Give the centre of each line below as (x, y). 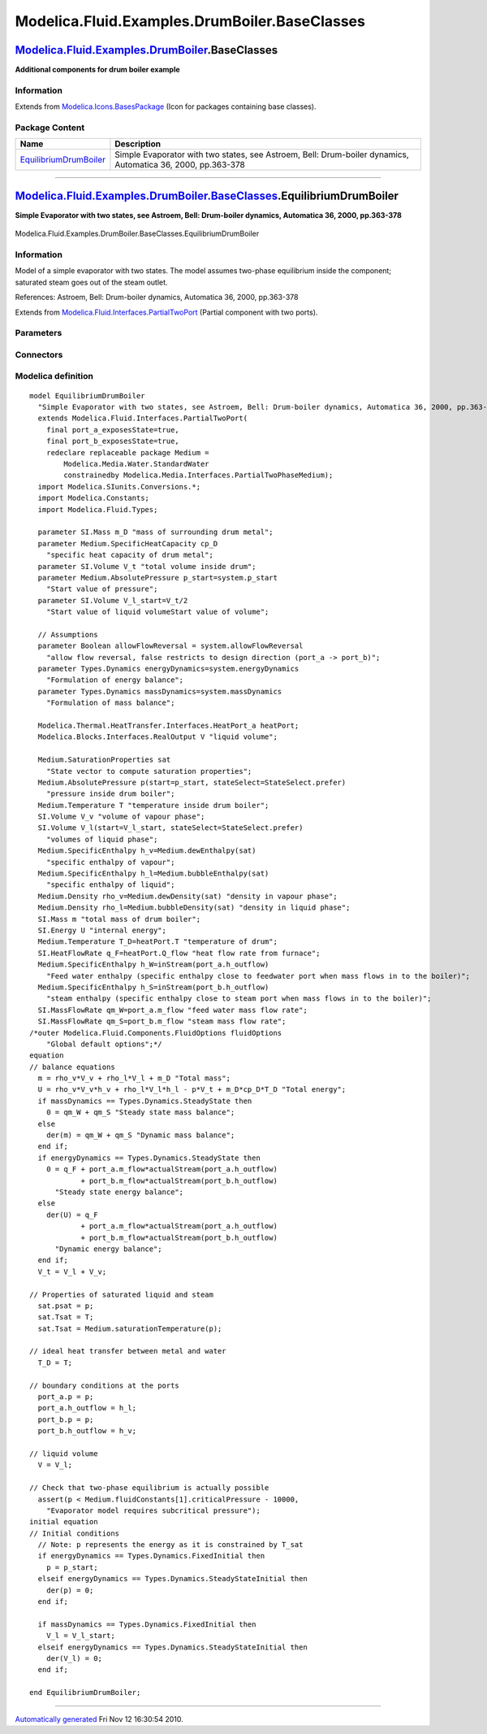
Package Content (50, 128)
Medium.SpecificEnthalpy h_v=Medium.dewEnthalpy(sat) (147, 851)
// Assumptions (68, 634)
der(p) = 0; (70, 1590)
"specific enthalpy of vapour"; (110, 862)
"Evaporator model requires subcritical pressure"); (153, 1510)
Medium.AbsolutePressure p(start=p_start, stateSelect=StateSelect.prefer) (192, 782)
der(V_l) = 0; (74, 1658)
